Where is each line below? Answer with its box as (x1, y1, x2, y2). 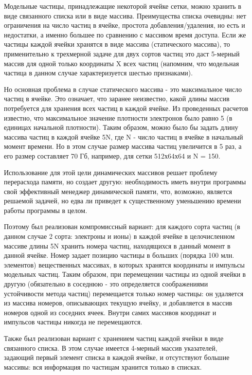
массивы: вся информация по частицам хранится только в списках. (4, 361, 202, 372)
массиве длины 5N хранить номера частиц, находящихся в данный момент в (4, 240, 231, 250)
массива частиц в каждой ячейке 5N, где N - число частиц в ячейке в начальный (4, 131, 243, 142)
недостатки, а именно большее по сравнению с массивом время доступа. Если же (4, 29, 246, 39)
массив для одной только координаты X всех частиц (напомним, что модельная (4, 58, 239, 68)
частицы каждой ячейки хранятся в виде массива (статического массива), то (4, 39, 230, 49)
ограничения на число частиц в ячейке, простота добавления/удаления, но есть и (4, 20, 245, 30)
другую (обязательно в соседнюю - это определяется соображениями (4, 279, 208, 289)
